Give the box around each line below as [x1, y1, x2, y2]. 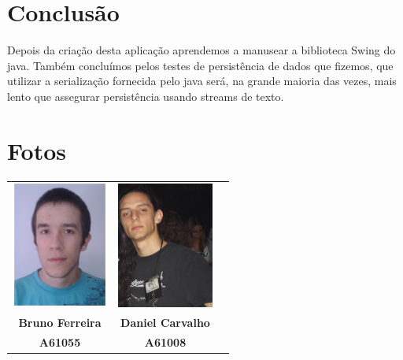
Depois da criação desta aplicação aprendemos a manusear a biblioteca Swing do [7, 42, 396, 58]
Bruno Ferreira [18, 314, 102, 331]
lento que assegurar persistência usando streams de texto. [7, 87, 284, 104]
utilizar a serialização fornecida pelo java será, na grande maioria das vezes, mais [7, 72, 397, 89]
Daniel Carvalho [120, 314, 210, 331]
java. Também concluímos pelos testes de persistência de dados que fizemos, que [7, 57, 394, 73]
